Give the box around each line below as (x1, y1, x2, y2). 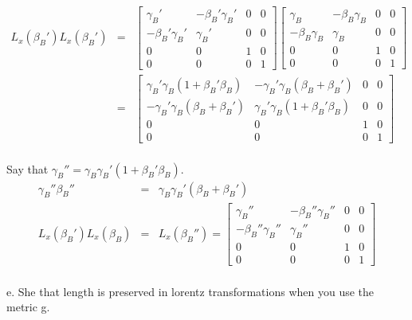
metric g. (6, 299, 50, 315)
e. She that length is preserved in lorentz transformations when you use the (6, 283, 375, 299)
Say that (6, 160, 49, 177)
